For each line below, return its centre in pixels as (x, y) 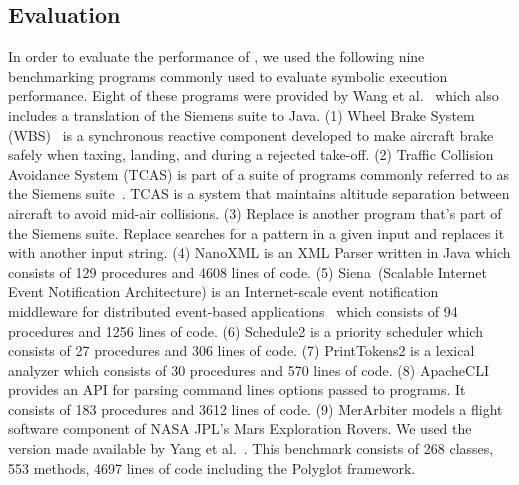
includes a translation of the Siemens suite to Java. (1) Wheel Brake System (241, 114)
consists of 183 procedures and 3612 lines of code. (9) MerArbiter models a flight (255, 408)
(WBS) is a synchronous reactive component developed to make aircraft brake (251, 134)
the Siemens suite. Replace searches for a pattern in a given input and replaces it (256, 232)
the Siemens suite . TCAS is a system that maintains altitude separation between (259, 193)
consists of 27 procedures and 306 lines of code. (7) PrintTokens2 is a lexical (241, 350)
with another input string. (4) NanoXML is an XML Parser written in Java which (259, 252)
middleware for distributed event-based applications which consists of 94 (233, 310)
